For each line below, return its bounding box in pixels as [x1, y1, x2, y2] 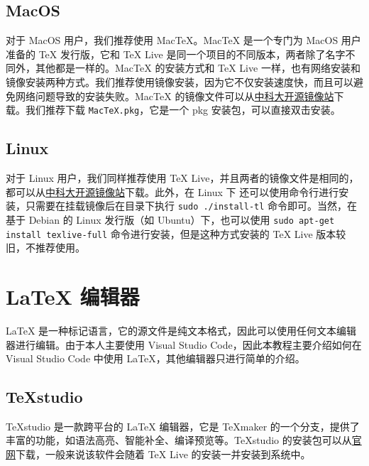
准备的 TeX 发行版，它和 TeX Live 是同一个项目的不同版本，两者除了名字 [6, 46, 346, 61]
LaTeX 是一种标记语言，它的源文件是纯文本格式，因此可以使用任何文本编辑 [6, 323, 357, 337]
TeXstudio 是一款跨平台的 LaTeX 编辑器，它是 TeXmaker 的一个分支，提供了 [6, 418, 360, 433]
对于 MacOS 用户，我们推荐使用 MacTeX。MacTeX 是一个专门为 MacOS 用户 [6, 33, 361, 48]
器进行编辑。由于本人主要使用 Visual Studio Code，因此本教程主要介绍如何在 [6, 337, 362, 352]
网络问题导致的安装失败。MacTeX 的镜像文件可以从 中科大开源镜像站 [15, 88, 334, 103]
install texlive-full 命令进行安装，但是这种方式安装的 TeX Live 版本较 [6, 226, 346, 241]
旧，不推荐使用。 [6, 240, 85, 255]
